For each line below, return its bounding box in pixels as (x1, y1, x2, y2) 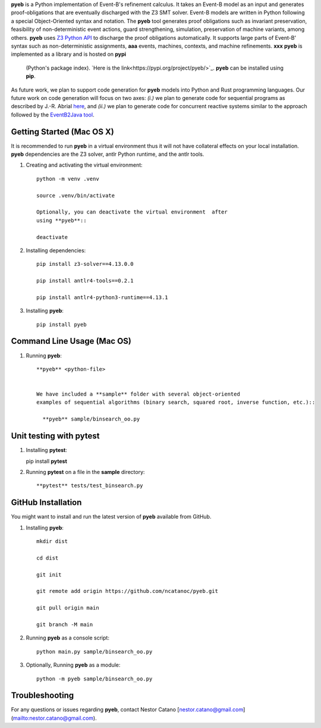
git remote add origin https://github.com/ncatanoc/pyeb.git (36, 588, 218, 595)
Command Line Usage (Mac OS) (11, 336, 132, 346)
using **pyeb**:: (36, 217, 87, 224)
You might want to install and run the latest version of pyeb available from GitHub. (11, 513, 212, 520)
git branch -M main (36, 621, 93, 627)
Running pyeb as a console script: (26, 634, 110, 642)
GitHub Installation (11, 497, 82, 508)
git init (36, 571, 62, 578)
